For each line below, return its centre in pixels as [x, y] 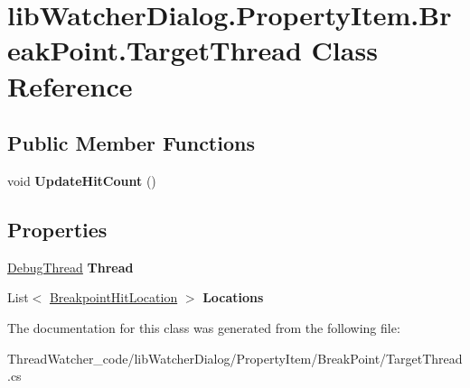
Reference [70, 85]
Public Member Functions [131, 143]
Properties [57, 229]
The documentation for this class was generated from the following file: [204, 327]
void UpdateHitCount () [82, 180]
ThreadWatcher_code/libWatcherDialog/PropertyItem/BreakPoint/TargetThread [235, 358]
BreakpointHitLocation [113, 297]
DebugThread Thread [70, 267]
